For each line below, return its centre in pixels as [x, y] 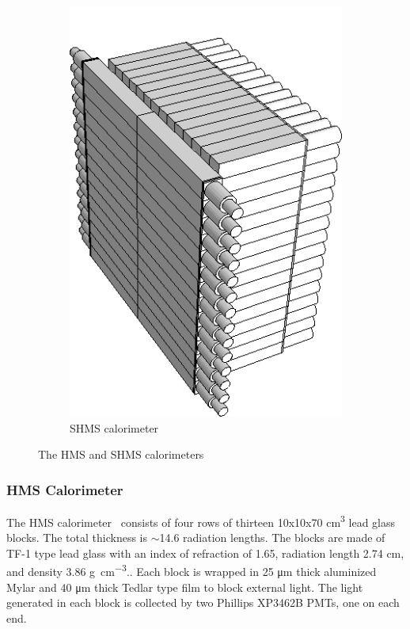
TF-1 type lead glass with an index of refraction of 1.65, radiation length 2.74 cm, [205, 553]
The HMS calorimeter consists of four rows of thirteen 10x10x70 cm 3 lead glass [201, 520]
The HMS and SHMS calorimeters [121, 454]
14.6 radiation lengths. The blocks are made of [272, 538]
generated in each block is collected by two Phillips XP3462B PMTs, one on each [203, 602]
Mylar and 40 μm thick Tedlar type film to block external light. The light [185, 587]
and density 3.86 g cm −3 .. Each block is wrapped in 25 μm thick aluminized [192, 570]
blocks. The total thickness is [77, 538]
